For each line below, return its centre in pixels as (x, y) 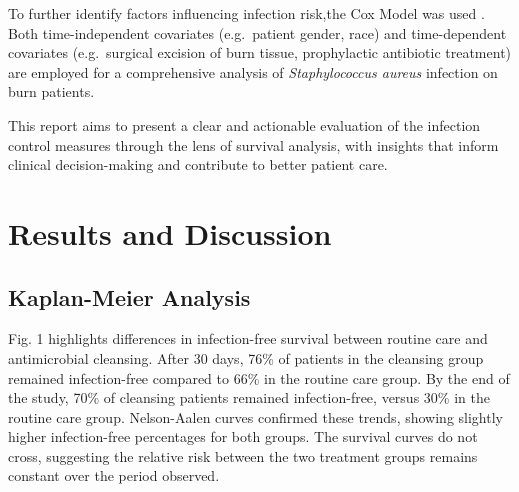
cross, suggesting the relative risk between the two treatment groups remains (243, 455)
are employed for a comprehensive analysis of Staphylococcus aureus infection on (253, 71)
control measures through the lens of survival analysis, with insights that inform (253, 144)
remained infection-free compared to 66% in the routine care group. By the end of (259, 377)
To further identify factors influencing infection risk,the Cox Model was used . (246, 13)
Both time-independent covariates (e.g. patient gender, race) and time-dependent (257, 32)
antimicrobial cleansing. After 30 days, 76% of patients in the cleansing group (246, 357)
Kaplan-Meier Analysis (129, 296)
